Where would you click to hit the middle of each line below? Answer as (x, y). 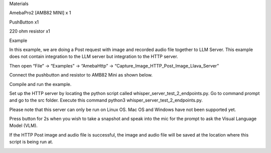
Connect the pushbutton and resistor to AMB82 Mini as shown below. (81, 75)
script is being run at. (31, 142)
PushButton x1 (24, 22)
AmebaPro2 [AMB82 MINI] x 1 (40, 13)
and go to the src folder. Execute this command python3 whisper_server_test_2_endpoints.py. (106, 100)
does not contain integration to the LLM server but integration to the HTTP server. (94, 56)
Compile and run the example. (40, 84)
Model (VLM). (23, 125)
